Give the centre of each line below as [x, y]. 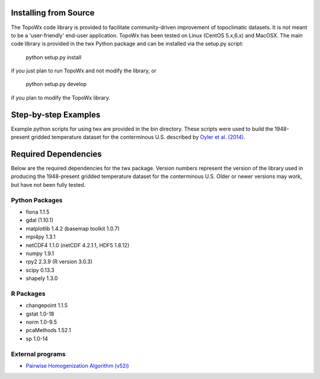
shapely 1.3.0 [42, 278]
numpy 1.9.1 [40, 253]
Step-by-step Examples [56, 115]
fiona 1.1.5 [38, 212]
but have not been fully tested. [48, 184]
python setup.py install [54, 57]
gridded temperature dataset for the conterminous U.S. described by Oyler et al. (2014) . [138, 137]
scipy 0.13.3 [40, 270]
